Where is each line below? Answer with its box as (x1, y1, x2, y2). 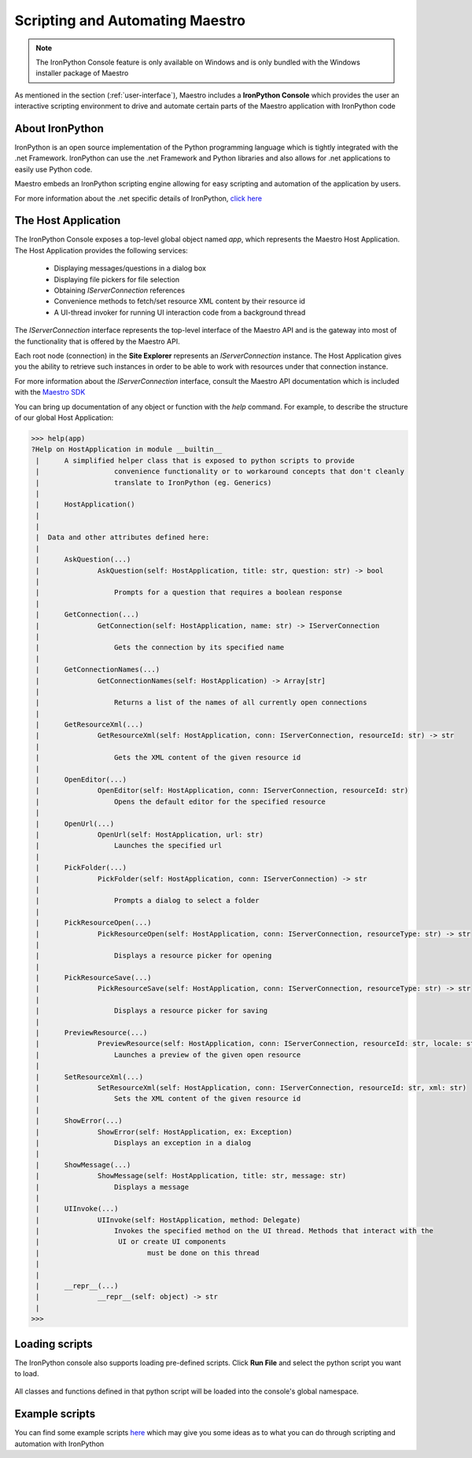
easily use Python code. (14, 164, 93, 174)
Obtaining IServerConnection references (53, 285, 185, 295)
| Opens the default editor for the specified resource (35, 797, 326, 806)
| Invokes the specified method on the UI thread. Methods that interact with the (35, 1227, 434, 1235)
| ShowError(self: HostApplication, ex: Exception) (35, 1127, 293, 1136)
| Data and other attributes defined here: (35, 533, 210, 542)
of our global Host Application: (14, 413, 114, 422)
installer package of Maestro (35, 68, 129, 78)
